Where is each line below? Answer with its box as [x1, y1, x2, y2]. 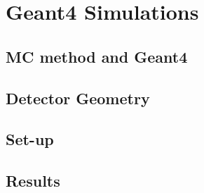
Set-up [6, 128, 54, 150]
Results [6, 170, 60, 192]
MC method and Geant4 [6, 45, 188, 67]
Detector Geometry [6, 87, 150, 108]
